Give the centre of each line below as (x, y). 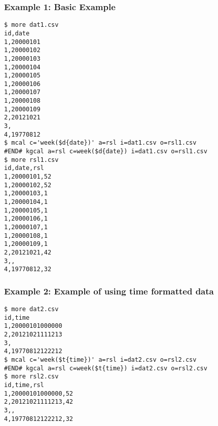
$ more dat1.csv (31, 25)
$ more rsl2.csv (31, 377)
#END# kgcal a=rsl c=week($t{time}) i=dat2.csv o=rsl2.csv (106, 368)
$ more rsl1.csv (31, 160)
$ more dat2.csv (31, 309)
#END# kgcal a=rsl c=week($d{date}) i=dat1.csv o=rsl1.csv (106, 152)
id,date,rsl (24, 168)
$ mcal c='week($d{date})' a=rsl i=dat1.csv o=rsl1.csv (100, 143)
